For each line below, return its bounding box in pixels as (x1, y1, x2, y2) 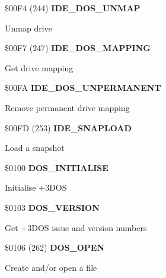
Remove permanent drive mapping (5, 101, 130, 113)
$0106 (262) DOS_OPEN (5, 241, 105, 254)
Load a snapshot (5, 141, 65, 154)
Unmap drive (5, 21, 52, 34)
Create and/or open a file (5, 261, 97, 273)
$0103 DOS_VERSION (5, 201, 100, 213)
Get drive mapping (5, 61, 74, 74)
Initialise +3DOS (5, 181, 67, 194)
